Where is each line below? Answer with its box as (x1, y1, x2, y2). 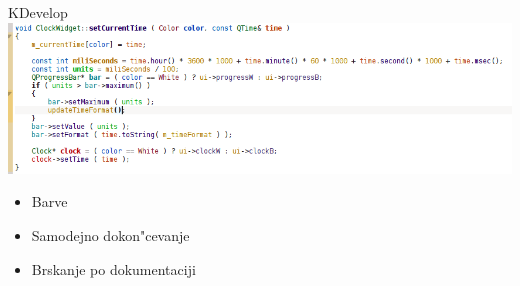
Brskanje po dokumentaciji (31, 258, 196, 279)
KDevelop (8, 2, 68, 22)
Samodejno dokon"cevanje (31, 224, 190, 245)
